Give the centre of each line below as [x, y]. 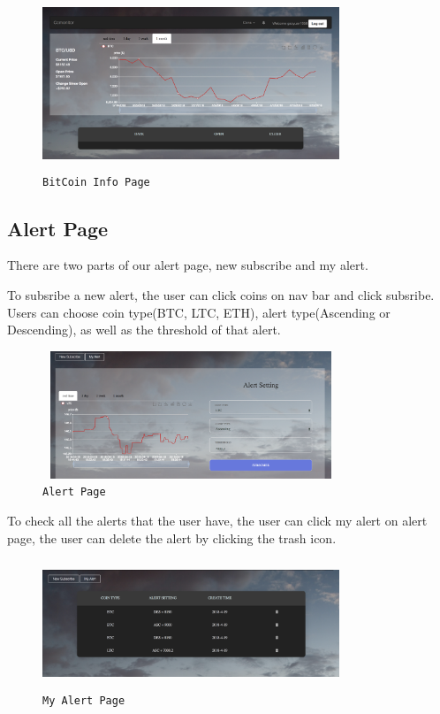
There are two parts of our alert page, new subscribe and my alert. [188, 265]
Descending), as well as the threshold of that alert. [144, 330]
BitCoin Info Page [96, 182]
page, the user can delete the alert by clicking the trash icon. [172, 537]
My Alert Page [84, 700]
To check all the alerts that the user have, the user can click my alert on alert [217, 521]
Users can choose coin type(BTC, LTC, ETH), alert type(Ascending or [199, 312]
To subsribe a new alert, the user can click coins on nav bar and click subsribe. [221, 295]
